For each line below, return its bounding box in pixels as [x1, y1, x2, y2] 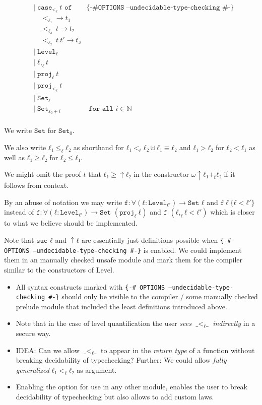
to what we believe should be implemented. [4, 218, 138, 228]
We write [4, 125, 32, 136]
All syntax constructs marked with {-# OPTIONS [16, 281, 165, 292]
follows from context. [4, 180, 69, 190]
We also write [4, 142, 46, 152]
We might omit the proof [4, 169, 81, 179]
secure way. [16, 328, 51, 338]
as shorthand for [73, 142, 124, 152]
